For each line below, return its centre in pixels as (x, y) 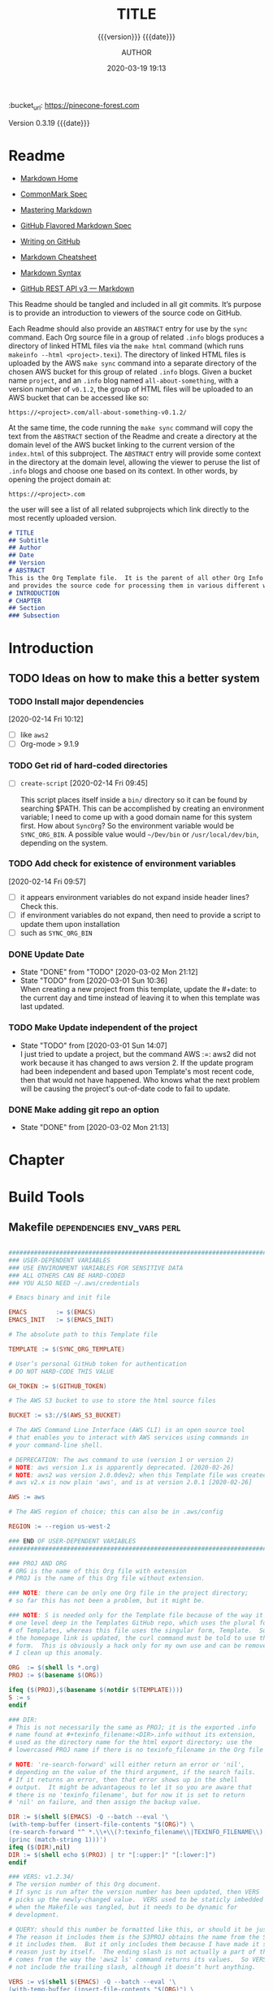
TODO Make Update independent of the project (103, 1028)
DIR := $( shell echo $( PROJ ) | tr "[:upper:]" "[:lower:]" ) (113, 1855)
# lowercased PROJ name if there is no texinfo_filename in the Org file (136, 1750)
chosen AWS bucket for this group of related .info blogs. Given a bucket (130, 371)
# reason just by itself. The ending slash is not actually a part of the (139, 1952)
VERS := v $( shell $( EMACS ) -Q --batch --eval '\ (92, 1982)
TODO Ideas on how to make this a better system (134, 678)
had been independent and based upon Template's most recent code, (137, 1071)
